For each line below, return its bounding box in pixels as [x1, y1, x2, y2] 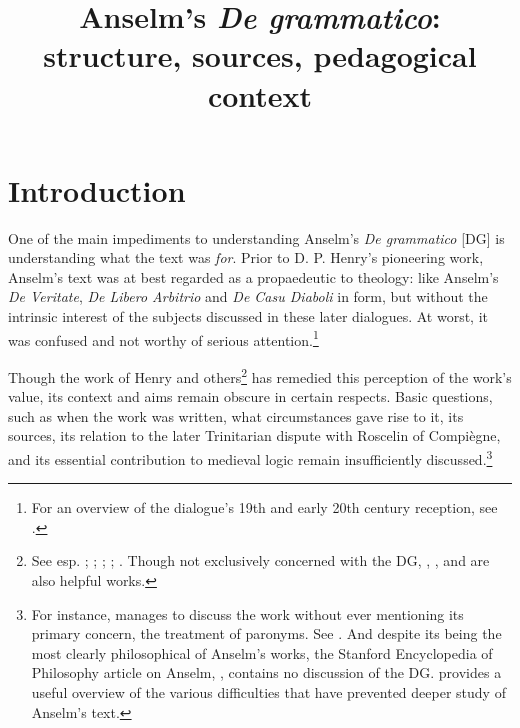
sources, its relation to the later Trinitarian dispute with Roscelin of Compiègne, [8, 425, 501, 446]
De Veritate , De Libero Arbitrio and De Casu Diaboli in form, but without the [8, 286, 488, 307]
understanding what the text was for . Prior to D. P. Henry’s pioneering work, [8, 247, 484, 268]
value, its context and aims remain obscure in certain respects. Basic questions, [8, 386, 493, 407]
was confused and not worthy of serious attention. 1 [8, 326, 319, 350]
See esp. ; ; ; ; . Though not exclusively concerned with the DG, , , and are [31, 550, 490, 571]
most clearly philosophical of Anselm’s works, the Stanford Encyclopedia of [31, 642, 493, 663]
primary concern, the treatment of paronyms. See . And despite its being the [31, 623, 502, 644]
